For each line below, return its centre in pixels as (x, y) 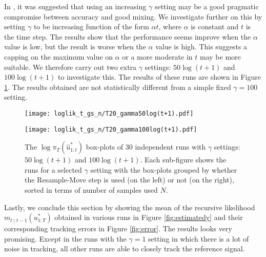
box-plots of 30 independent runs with (146, 147)
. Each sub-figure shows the (183, 160)
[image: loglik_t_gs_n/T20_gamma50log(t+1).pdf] (109, 113)
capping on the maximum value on (58, 56)
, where (170, 26)
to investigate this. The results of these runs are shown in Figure (159, 77)
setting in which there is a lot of (199, 238)
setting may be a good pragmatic (207, 6)
